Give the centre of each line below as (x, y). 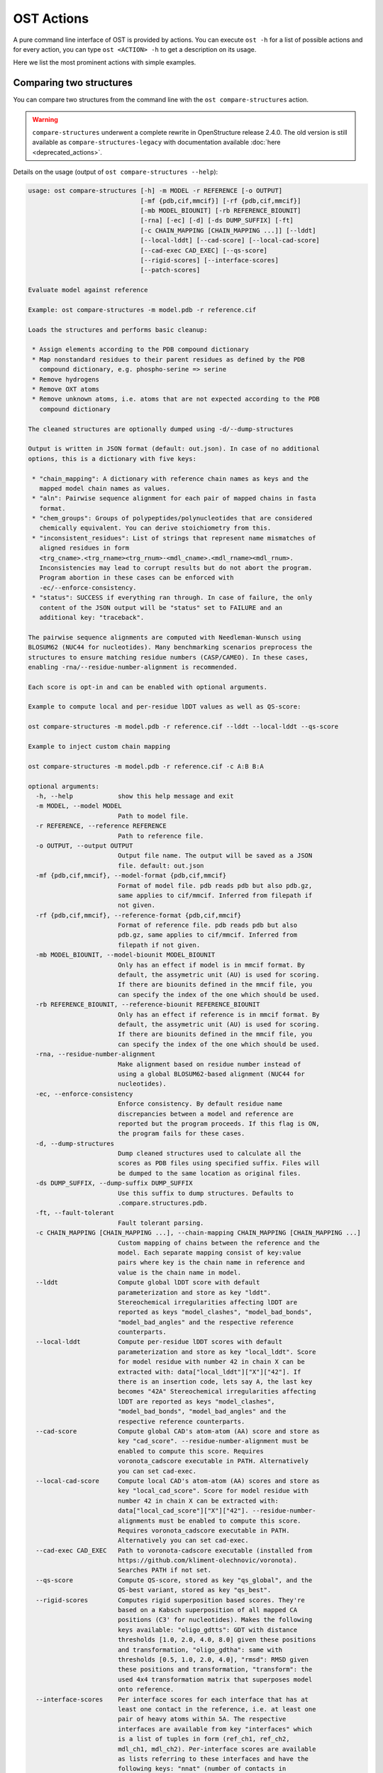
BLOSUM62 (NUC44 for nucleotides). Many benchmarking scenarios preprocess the (170, 647)
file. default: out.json (161, 866)
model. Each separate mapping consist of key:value (209, 1252)
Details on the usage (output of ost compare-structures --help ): (116, 172)
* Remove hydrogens (66, 379)
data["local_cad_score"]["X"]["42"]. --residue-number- (217, 1511)
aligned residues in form (84, 548)
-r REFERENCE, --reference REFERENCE (101, 826)
